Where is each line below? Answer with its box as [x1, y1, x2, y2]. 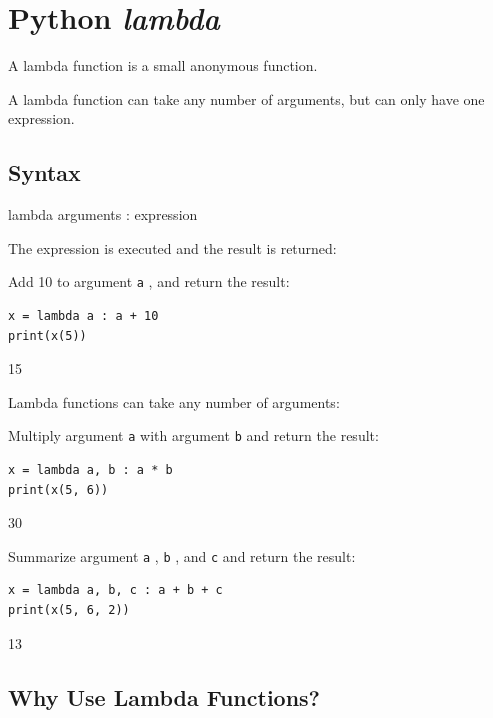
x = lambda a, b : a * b [8, 462, 173, 477]
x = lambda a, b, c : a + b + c [8, 583, 223, 598]
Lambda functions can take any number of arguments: [8, 391, 340, 412]
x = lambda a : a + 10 [8, 308, 159, 323]
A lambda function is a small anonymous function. [8, 55, 318, 76]
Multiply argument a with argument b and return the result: [8, 425, 379, 446]
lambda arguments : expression [8, 204, 198, 225]
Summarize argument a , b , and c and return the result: [8, 545, 356, 566]
